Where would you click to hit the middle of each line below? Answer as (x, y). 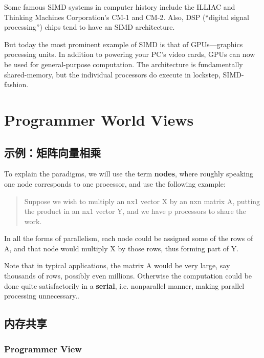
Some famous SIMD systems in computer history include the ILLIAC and (120, 7)
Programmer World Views (99, 119)
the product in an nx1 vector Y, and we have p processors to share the (135, 211)
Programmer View (43, 349)
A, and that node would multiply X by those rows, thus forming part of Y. (122, 248)
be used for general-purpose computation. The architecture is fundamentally (124, 64)
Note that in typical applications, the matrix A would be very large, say (117, 265)
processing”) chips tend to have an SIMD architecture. (90, 27)
